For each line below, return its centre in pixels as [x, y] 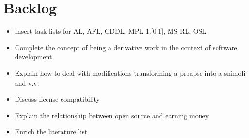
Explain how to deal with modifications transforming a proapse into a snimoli [130, 73]
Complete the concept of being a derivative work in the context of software [126, 47]
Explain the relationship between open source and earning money [112, 115]
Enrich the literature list [51, 131]
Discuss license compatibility [57, 99]
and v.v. [27, 82]
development [33, 57]
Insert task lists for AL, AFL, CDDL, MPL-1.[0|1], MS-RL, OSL [111, 31]
